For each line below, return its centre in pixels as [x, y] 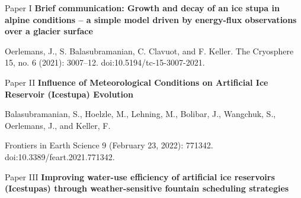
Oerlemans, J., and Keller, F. [58, 125]
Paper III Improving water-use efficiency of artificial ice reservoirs [140, 176]
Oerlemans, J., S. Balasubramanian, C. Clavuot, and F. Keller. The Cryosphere [149, 51]
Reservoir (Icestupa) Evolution [69, 94]
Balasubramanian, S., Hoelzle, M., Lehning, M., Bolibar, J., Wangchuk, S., [140, 114]
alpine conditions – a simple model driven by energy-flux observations [151, 19]
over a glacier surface [49, 31]
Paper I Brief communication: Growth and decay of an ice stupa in [142, 8]
